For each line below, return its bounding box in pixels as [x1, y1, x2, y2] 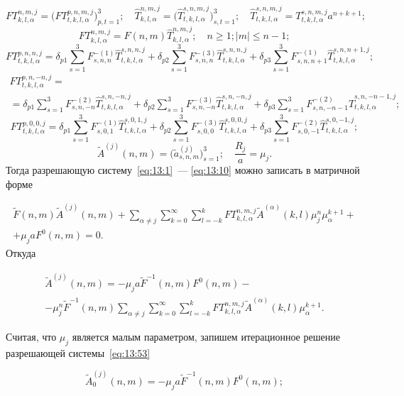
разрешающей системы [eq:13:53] [6, 345, 151, 360]
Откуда [6, 246, 36, 260]
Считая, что [6, 329, 57, 343]
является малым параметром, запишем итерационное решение [72, 329, 340, 343]
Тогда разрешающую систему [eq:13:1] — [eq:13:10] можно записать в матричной [6, 163, 360, 177]
